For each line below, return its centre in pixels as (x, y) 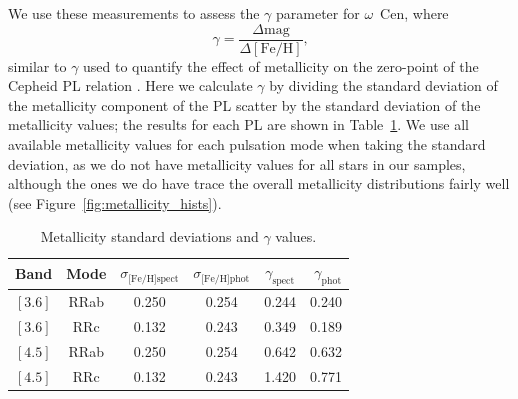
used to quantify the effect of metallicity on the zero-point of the (281, 65)
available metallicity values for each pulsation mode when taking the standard (247, 144)
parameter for (317, 13)
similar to (37, 65)
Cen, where (414, 13)
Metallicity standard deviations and (149, 236)
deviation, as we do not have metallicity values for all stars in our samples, (237, 163)
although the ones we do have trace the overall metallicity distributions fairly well (259, 183)
